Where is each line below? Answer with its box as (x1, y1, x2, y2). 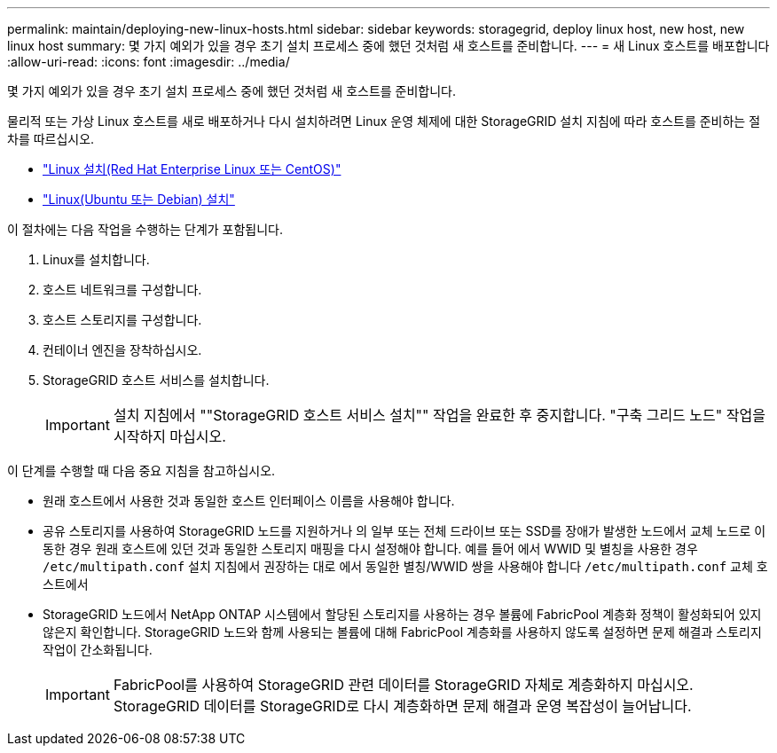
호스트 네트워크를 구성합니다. (43, 282, 202, 297)
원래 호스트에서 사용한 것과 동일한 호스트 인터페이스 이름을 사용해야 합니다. (43, 493, 455, 508)
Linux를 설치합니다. (43, 252, 150, 267)
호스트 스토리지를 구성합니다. (43, 312, 202, 327)
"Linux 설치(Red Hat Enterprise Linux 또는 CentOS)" (43, 161, 341, 176)
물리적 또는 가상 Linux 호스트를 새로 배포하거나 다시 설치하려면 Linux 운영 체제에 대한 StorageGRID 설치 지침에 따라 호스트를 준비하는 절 (7, 114, 761, 129)
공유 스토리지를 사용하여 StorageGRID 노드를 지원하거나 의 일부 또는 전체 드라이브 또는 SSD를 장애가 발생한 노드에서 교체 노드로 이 (43, 523, 766, 538)
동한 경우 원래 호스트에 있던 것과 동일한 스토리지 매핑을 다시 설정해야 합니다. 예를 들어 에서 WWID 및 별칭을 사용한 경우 (43, 541, 698, 556)
